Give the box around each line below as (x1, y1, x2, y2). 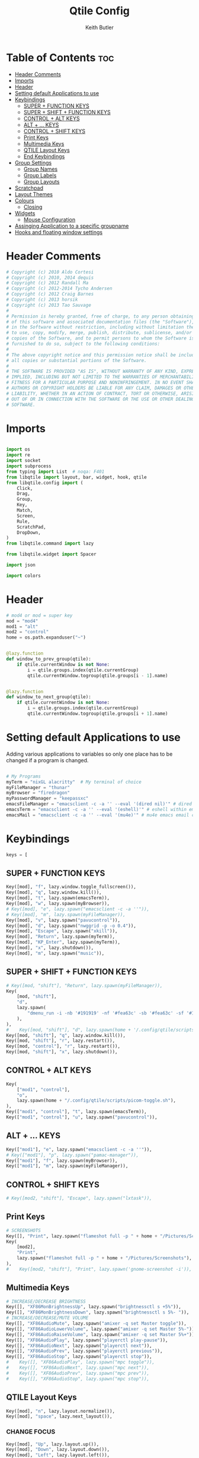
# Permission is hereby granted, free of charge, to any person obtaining (6, 313, 195, 319)
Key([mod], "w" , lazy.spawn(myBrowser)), (6, 901, 110, 907)
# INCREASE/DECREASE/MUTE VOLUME (6, 1315, 89, 1321)
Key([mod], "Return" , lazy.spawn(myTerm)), (6, 934, 115, 940)
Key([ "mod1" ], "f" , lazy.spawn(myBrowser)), (6, 1158, 118, 1164)
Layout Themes (14, 190, 53, 197)
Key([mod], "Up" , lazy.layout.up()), (6, 1441, 99, 1447)
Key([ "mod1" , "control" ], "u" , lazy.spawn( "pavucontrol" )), (6, 1114, 158, 1120)
